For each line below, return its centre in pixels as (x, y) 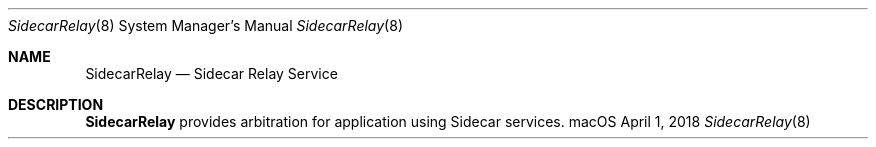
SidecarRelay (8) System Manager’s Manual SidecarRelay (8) (205, 25)
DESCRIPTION (56, 104)
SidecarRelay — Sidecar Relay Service (211, 73)
